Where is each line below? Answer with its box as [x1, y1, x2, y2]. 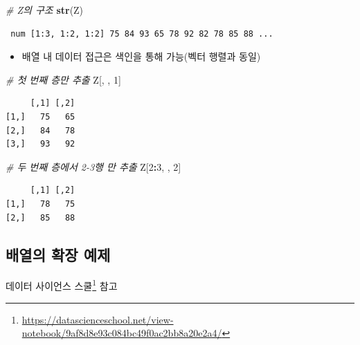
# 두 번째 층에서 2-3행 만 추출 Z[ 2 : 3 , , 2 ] [6, 159, 181, 174]
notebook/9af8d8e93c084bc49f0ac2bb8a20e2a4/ [21, 326, 222, 340]
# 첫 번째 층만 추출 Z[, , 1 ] [6, 72, 121, 86]
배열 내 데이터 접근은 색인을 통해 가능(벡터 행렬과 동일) [21, 49, 261, 64]
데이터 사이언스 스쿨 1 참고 [6, 277, 118, 292]
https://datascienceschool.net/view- [21, 312, 174, 326]
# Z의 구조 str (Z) [6, 3, 84, 17]
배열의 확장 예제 [6, 243, 111, 265]
